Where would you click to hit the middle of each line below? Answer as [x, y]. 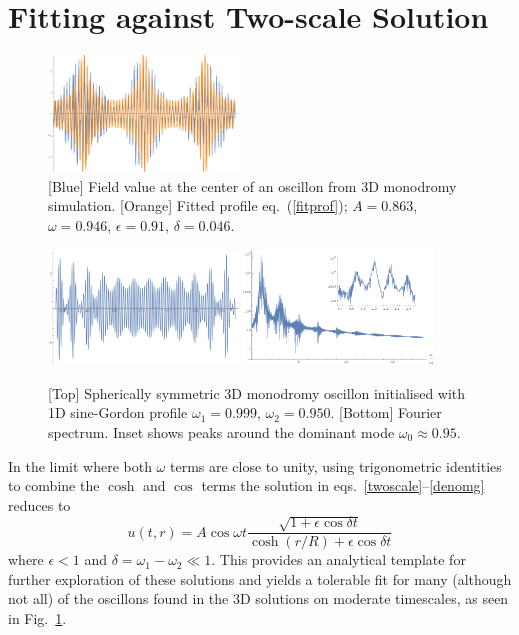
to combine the [54, 485]
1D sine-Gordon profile [118, 412]
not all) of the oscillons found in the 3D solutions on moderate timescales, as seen [258, 598]
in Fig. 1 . [37, 618]
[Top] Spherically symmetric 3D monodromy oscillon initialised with [257, 392]
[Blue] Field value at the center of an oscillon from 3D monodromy [252, 185]
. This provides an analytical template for [338, 559]
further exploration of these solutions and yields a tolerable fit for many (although [260, 578]
